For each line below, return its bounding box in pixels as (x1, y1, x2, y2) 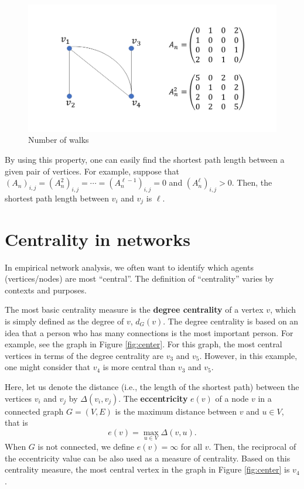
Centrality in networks (5, 227, 190, 251)
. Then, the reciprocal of (209, 440, 296, 452)
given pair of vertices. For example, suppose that (5, 165, 180, 177)
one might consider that (5, 361, 90, 373)
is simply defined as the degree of (5, 314, 124, 327)
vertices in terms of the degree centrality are (5, 349, 163, 361)
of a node (215, 392, 249, 404)
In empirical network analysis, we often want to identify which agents (5, 261, 254, 273)
